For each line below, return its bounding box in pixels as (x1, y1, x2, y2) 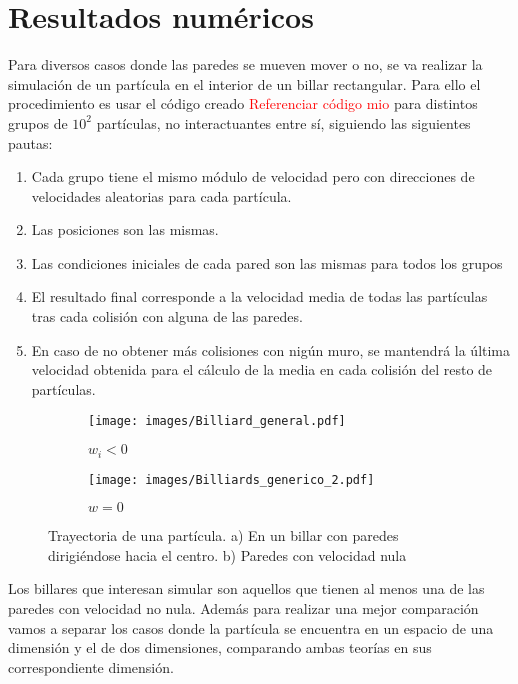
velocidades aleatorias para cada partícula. (31, 185, 292, 206)
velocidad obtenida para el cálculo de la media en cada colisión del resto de (31, 359, 493, 380)
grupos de (8, 112, 68, 133)
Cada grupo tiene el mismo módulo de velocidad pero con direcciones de (31, 166, 475, 187)
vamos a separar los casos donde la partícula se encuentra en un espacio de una (8, 617, 494, 638)
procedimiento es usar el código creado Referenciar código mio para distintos (8, 93, 478, 114)
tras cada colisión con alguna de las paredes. (31, 306, 303, 327)
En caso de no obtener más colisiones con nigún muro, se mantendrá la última (31, 339, 511, 360)
